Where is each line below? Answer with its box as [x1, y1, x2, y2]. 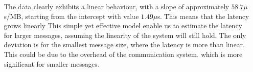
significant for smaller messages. [4, 58, 99, 69]
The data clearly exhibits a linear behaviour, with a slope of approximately [4, 1, 230, 11]
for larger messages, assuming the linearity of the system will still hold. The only [4, 30, 246, 40]
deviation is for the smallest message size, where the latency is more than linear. [4, 39, 245, 50]
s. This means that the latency [157, 11, 249, 21]
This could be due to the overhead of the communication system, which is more [4, 49, 243, 59]
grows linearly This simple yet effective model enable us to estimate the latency [4, 20, 242, 31]
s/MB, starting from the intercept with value [4, 11, 139, 21]
